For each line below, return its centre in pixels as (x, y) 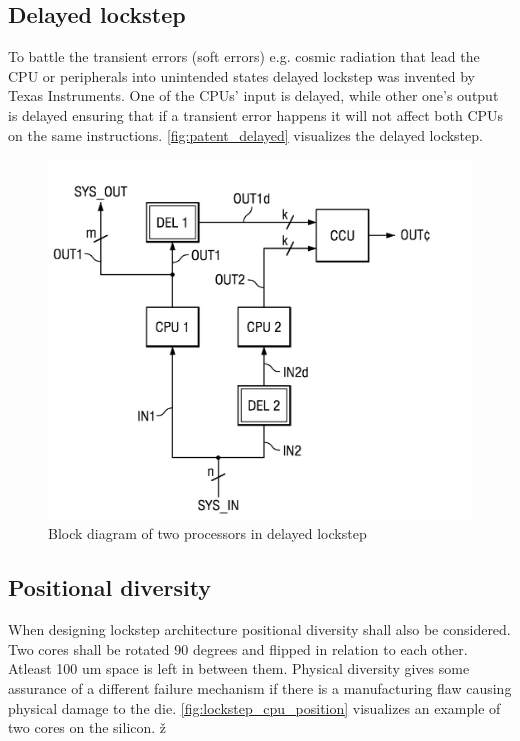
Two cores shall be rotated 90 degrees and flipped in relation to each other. (238, 648)
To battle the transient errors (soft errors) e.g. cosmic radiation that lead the (244, 56)
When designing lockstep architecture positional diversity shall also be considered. (259, 629)
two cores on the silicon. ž (87, 727)
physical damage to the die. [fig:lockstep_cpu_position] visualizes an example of (254, 707)
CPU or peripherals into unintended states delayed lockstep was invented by (241, 75)
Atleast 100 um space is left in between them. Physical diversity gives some (239, 668)
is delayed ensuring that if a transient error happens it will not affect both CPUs (256, 114)
